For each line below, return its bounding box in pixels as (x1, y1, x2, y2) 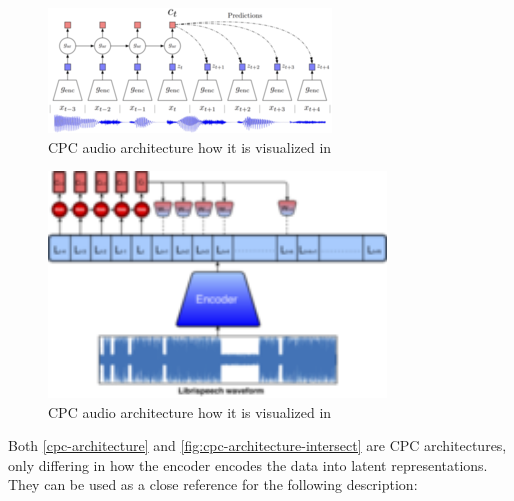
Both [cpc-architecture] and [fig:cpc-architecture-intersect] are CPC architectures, (8, 435, 507, 456)
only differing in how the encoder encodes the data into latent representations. (8, 454, 488, 475)
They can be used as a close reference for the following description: (8, 474, 418, 495)
